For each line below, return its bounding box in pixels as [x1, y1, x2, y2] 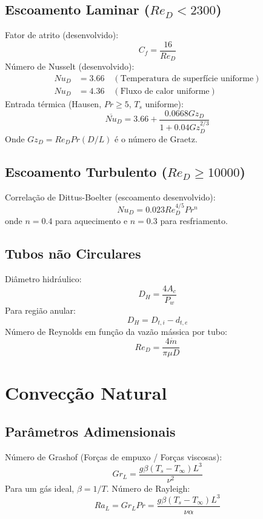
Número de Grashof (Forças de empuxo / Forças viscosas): [5, 450, 222, 463]
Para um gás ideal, [5, 481, 75, 494]
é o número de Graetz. [115, 132, 198, 145]
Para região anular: [5, 304, 76, 317]
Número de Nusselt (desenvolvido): [5, 60, 135, 73]
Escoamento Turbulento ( [5, 162, 167, 180]
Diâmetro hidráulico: [5, 273, 82, 285]
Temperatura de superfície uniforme [120, 74, 254, 83]
